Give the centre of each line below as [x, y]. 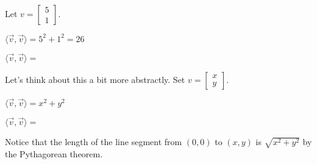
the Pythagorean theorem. [54, 153]
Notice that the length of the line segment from [94, 142]
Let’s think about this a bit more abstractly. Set [95, 79]
